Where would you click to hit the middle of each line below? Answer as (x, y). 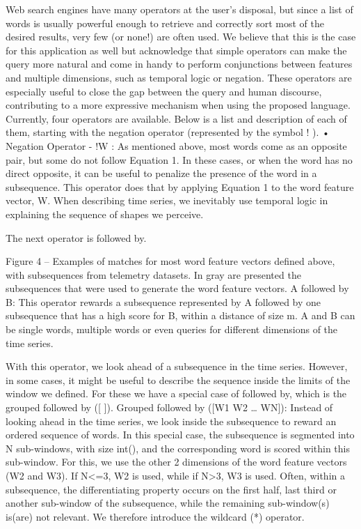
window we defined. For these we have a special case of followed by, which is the (176, 393)
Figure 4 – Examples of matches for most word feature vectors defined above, (170, 261)
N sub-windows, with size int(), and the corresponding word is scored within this (178, 448)
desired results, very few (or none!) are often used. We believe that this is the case (181, 37)
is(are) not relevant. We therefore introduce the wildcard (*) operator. (155, 516)
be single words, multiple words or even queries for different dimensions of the (172, 329)
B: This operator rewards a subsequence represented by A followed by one (163, 301)
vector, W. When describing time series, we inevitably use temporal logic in (167, 200)
